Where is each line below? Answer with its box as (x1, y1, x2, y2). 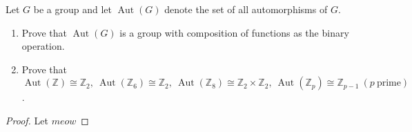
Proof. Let (6, 113, 48, 127)
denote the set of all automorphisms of (164, 2, 328, 16)
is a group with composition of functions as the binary (119, 25, 349, 39)
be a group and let (33, 2, 112, 16)
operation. (21, 39, 65, 53)
